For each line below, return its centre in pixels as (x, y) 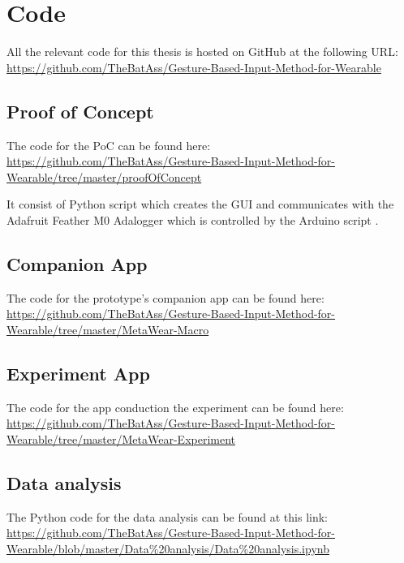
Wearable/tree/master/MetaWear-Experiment (121, 438)
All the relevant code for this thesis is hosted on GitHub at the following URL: (202, 52)
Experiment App (78, 373)
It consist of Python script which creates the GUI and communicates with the (200, 204)
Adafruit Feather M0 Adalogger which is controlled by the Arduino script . (193, 219)
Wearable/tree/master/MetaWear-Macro (108, 329)
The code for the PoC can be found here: (109, 145)
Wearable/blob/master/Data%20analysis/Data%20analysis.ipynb (168, 548)
